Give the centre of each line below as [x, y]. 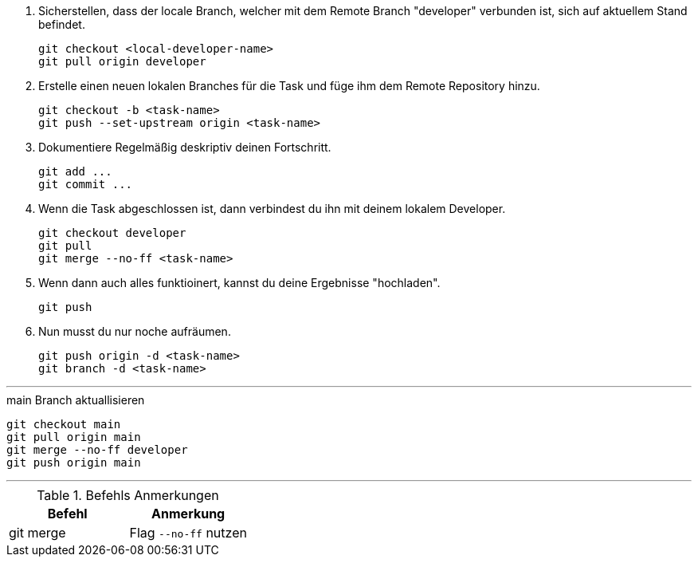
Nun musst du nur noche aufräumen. [135, 331]
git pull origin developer [122, 61]
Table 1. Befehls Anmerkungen [128, 495]
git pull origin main [74, 437]
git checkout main [64, 424]
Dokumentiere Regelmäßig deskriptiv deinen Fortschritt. [185, 147]
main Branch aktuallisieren [76, 400]
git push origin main [74, 463]
